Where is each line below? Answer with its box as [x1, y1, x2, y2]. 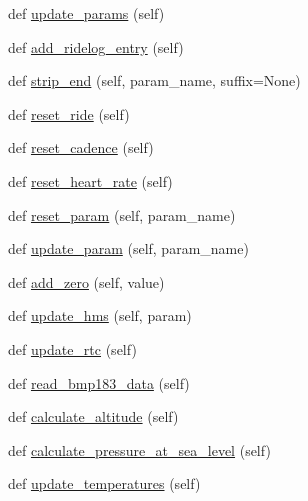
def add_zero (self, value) [8, 271, 165, 292]
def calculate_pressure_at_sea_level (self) [8, 439, 271, 460]
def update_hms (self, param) [8, 305, 192, 326]
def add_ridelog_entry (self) [8, 36, 184, 57]
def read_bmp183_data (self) [8, 372, 190, 393]
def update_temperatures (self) [8, 473, 201, 494]
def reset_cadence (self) [8, 137, 154, 158]
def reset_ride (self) [8, 103, 130, 124]
